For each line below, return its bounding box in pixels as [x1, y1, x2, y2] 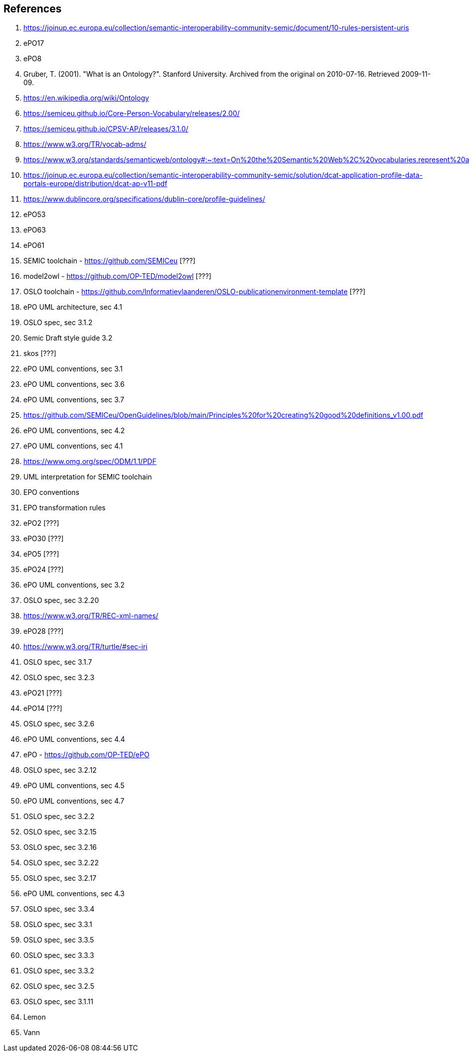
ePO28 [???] [23, 627, 64, 636]
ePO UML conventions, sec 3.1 [23, 364, 123, 373]
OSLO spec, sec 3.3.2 [23, 966, 94, 975]
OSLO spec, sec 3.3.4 [23, 905, 94, 914]
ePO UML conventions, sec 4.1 [23, 442, 123, 451]
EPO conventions [23, 488, 80, 497]
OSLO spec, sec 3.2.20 [23, 596, 99, 605]
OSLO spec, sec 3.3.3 [23, 951, 94, 960]
